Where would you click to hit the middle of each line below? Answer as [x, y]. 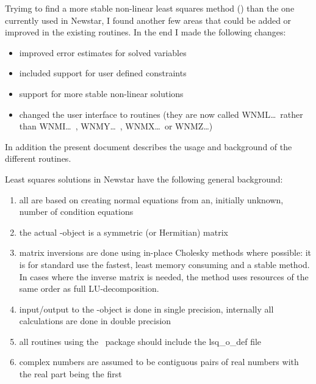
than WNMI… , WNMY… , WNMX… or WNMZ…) [116, 126]
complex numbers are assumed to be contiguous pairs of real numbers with [159, 362]
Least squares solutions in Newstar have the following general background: [144, 179]
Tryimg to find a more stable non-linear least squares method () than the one [150, 8]
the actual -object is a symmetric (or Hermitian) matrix [124, 232]
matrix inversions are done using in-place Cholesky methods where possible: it [165, 252]
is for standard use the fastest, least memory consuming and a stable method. [164, 264]
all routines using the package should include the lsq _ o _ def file [140, 341]
